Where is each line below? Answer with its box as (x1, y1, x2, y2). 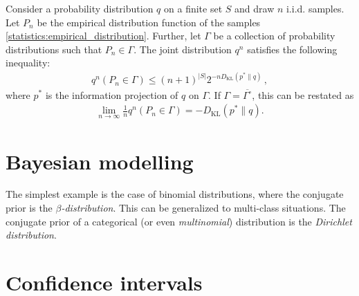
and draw (234, 1, 275, 15)
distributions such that (6, 41, 102, 56)
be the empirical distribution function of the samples (37, 15, 261, 29)
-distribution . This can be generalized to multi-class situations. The (61, 201, 346, 215)
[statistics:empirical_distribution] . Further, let (6, 28, 201, 43)
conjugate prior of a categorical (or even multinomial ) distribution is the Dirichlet (6, 214, 352, 228)
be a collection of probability (213, 28, 335, 43)
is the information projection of (45, 87, 178, 102)
